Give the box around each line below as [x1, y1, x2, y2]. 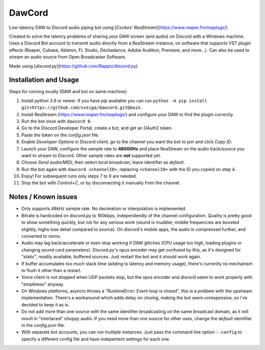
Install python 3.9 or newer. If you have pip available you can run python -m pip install [21, 98, 208, 103]
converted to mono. [21, 233, 61, 239]
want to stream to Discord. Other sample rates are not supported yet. [21, 152, 161, 158]
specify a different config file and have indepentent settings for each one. [21, 336, 170, 342]
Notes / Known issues [9, 193, 78, 201]
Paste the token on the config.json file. [21, 132, 100, 138]
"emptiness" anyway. [21, 281, 65, 287]
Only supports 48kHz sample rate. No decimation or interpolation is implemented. [21, 206, 186, 212]
